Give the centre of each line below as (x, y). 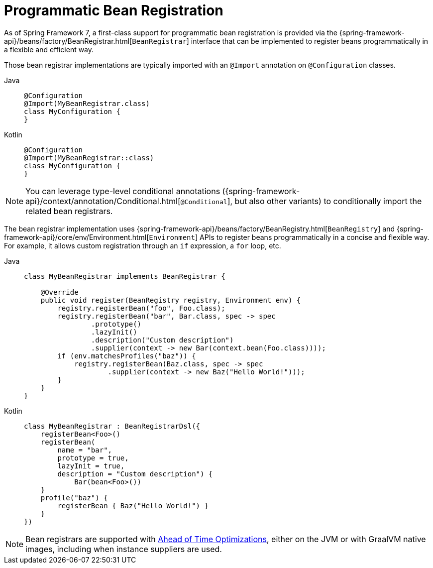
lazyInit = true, (91, 466)
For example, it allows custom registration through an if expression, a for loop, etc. (143, 245)
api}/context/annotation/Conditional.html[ (103, 201)
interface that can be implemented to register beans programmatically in (310, 41)
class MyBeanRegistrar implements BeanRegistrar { (125, 276)
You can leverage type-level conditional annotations (123, 191)
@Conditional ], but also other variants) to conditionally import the (301, 201)
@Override (59, 292)
